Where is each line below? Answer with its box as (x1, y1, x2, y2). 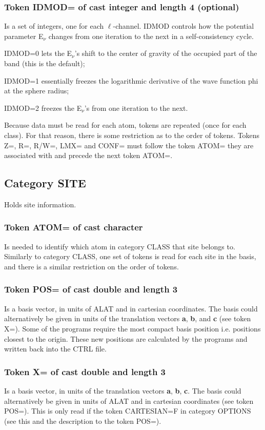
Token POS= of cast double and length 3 (4, 283, 178, 296)
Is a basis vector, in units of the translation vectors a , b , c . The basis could (4, 385, 241, 396)
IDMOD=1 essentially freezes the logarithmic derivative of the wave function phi (4, 75, 258, 86)
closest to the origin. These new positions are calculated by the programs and (4, 333, 248, 344)
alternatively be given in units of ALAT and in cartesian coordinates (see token (4, 395, 254, 406)
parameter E (4, 30, 44, 41)
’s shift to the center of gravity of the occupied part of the (74, 48, 257, 58)
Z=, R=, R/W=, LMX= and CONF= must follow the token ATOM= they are (4, 140, 254, 150)
